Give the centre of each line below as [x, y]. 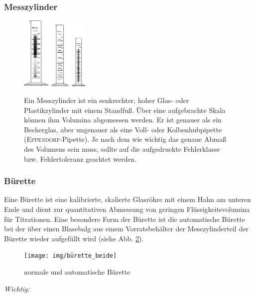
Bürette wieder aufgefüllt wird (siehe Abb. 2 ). [74, 238]
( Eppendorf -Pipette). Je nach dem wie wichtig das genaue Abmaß [125, 139]
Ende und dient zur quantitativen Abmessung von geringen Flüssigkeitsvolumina [127, 209]
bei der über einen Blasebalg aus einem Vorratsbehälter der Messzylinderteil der [126, 229]
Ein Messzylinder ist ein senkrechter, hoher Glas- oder [107, 100]
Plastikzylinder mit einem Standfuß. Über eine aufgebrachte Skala [125, 110]
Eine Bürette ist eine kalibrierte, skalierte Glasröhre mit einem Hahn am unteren [128, 199]
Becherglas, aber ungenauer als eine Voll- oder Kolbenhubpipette [123, 129]
